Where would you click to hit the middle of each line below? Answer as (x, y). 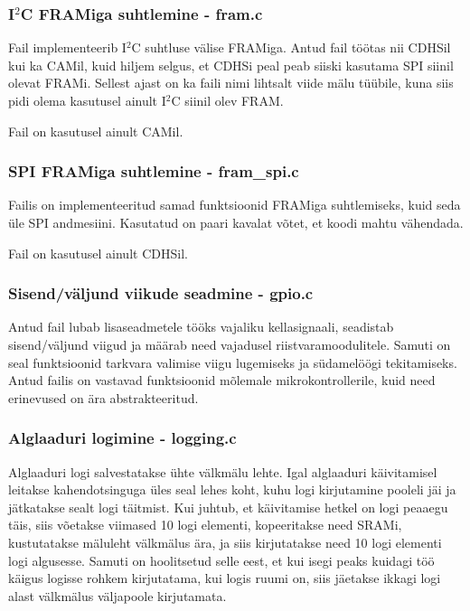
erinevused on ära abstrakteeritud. (103, 397)
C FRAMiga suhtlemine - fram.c (141, 13)
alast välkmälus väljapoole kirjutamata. (117, 595)
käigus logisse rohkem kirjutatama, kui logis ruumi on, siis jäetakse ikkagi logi (225, 578)
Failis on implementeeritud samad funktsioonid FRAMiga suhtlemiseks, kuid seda (235, 205)
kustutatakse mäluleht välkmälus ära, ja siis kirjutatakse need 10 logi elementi (225, 542)
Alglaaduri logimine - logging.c (122, 438)
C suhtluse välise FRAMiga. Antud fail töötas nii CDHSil (291, 47)
